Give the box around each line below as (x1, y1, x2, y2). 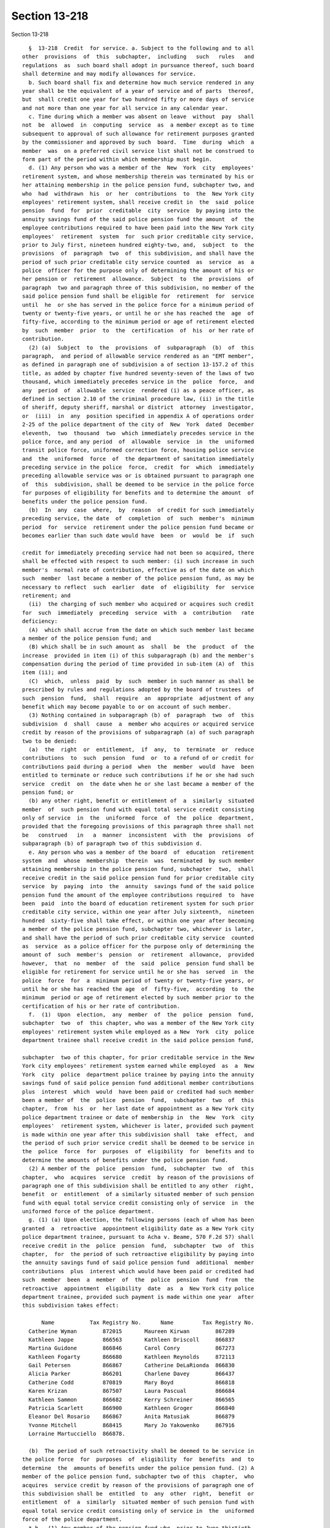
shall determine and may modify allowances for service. (22, 70, 197, 78)
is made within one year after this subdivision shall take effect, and (22, 1131, 254, 1138)
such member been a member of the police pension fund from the (22, 1276, 254, 1284)
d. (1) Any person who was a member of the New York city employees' (28, 164, 254, 171)
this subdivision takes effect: (22, 1302, 119, 1309)
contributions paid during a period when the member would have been (22, 763, 254, 770)
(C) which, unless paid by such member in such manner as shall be (28, 677, 254, 685)
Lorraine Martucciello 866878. (28, 1430, 125, 1438)
